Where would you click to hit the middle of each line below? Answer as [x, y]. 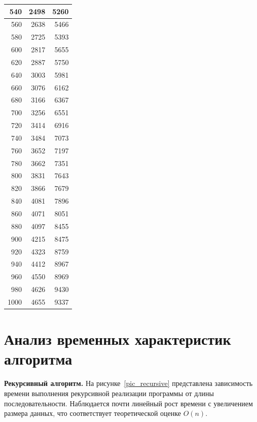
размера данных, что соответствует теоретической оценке [93, 413]
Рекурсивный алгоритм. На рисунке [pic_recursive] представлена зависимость [128, 383]
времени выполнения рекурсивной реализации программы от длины [109, 393]
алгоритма [38, 359]
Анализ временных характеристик [118, 339]
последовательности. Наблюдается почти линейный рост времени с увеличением [128, 403]
